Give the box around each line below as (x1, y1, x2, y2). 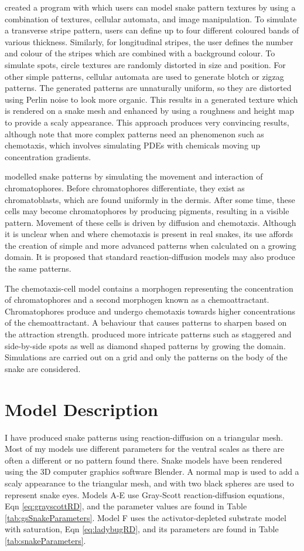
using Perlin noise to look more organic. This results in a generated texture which (5, 93, 298, 105)
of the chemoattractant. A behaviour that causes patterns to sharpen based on (5, 316, 287, 329)
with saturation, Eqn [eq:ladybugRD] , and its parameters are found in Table (5, 523, 279, 535)
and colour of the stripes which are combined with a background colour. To (5, 47, 275, 59)
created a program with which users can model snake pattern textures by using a (5, 1, 296, 13)
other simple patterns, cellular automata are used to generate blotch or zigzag (5, 70, 284, 82)
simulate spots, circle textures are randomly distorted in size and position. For (5, 58, 286, 70)
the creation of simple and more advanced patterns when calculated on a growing (5, 239, 296, 251)
